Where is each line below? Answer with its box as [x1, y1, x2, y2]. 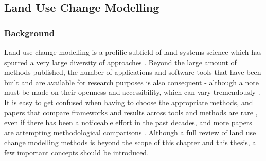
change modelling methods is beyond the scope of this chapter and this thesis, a [4, 137, 256, 148]
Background [4, 26, 55, 39]
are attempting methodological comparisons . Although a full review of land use [4, 127, 256, 137]
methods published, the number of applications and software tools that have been [4, 67, 261, 77]
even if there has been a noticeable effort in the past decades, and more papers [4, 117, 252, 128]
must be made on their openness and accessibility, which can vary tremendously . [4, 87, 260, 97]
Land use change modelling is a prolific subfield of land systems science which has [4, 47, 262, 57]
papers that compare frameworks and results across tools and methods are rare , [4, 107, 258, 117]
